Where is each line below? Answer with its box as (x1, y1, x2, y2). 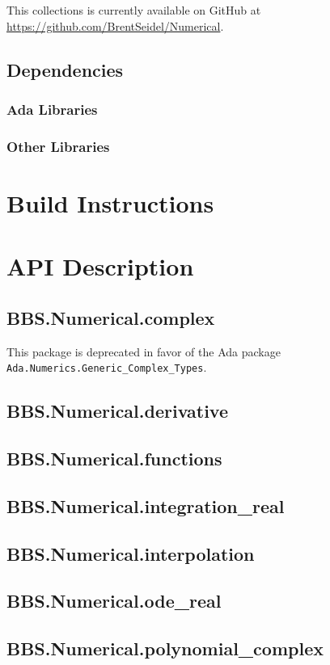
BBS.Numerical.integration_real (6, 493, 285, 518)
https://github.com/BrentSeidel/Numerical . (6, 17, 224, 34)
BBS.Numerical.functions (6, 446, 222, 471)
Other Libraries (6, 136, 110, 156)
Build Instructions (6, 186, 214, 219)
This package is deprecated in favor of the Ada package (6, 343, 281, 360)
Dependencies (6, 57, 124, 82)
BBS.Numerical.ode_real (6, 588, 222, 613)
